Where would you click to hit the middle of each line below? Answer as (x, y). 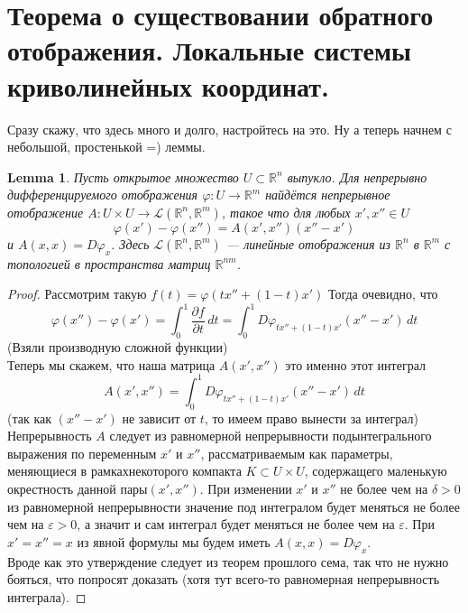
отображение (46, 212)
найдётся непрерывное (328, 195)
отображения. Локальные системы (209, 50)
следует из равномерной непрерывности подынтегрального (271, 436)
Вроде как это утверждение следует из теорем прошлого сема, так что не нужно (228, 561)
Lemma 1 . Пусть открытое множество (123, 176)
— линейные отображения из (308, 243)
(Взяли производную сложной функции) (118, 347)
